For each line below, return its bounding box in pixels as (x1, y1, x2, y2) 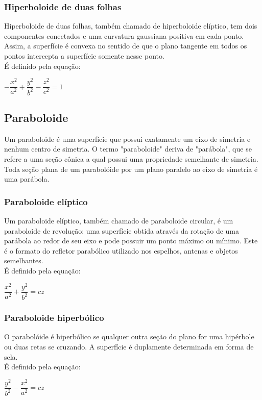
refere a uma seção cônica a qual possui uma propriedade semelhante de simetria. (4, 154, 258, 164)
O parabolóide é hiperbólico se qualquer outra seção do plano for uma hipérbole (4, 331, 254, 342)
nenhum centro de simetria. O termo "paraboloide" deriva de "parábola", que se (4, 143, 252, 154)
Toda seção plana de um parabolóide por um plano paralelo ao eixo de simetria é (4, 163, 258, 174)
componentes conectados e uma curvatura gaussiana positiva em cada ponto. (4, 30, 244, 41)
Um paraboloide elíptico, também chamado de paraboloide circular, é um (4, 215, 233, 226)
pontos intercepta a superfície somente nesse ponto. (4, 51, 164, 61)
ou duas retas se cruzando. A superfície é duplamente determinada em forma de (4, 341, 254, 352)
